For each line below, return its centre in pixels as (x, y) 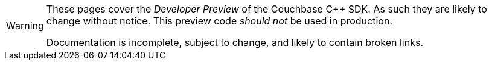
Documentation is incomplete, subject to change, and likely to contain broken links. (235, 42)
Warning (25, 26)
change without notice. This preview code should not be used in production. (219, 21)
